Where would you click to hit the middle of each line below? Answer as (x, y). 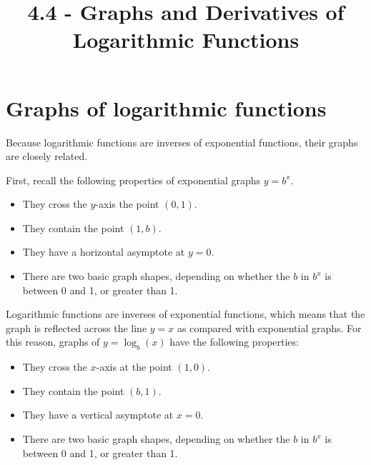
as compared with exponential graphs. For (269, 327)
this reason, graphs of (53, 342)
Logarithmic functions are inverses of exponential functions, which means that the (185, 314)
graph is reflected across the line (76, 327)
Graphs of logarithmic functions (166, 107)
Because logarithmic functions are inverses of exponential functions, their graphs (182, 142)
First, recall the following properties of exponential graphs (133, 180)
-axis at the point (134, 367)
